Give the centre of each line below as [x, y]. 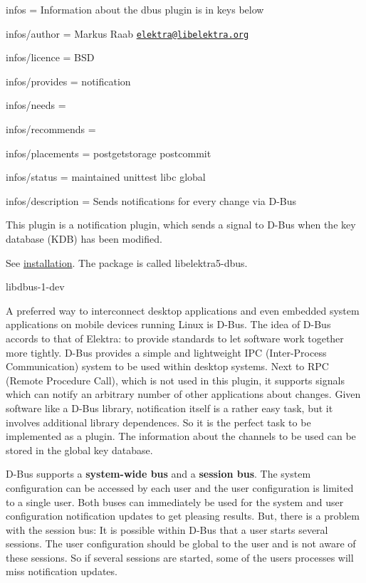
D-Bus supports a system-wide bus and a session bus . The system [158, 474]
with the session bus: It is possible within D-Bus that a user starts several [167, 529]
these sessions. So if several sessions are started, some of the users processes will [180, 557]
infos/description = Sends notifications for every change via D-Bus [151, 200]
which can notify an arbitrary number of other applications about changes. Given [183, 394]
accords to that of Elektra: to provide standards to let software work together [175, 338]
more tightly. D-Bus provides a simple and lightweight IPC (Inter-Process [166, 352]
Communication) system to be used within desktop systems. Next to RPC [167, 366]
